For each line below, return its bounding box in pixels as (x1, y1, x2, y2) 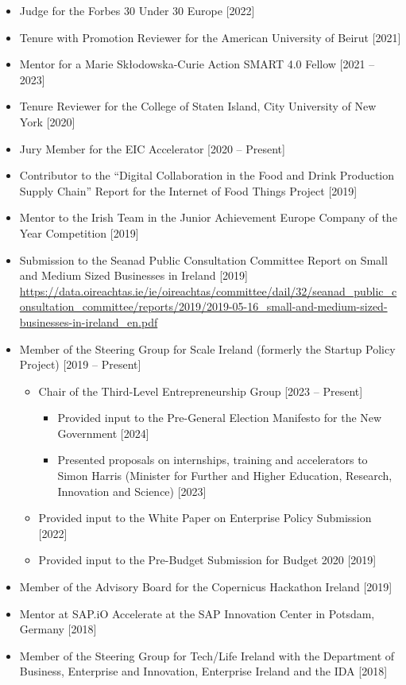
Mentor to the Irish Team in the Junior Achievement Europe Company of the (19, 209, 397, 226)
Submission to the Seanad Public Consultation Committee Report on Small (19, 251, 388, 268)
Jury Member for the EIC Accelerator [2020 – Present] (19, 140, 285, 157)
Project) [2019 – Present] (19, 356, 141, 373)
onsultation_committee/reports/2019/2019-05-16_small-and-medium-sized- (19, 298, 388, 315)
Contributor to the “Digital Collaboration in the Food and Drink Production (19, 167, 395, 184)
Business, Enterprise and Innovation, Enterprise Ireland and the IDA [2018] (19, 663, 388, 679)
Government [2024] (57, 424, 149, 441)
